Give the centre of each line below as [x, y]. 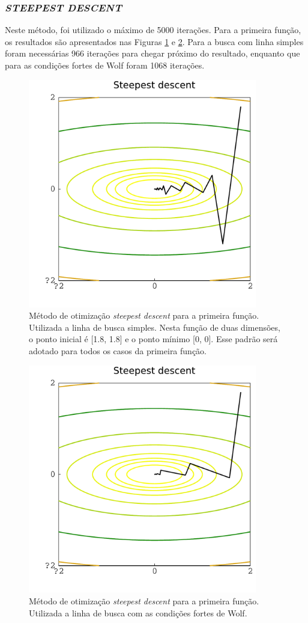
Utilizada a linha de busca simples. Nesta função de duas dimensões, [155, 327]
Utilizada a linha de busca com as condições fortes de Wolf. [138, 612]
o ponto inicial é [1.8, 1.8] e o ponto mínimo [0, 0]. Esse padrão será [153, 339]
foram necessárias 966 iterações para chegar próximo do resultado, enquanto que [152, 53]
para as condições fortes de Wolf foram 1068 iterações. [105, 65]
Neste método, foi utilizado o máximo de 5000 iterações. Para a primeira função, [153, 30]
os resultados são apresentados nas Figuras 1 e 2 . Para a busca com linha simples [154, 41]
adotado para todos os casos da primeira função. [118, 350]
